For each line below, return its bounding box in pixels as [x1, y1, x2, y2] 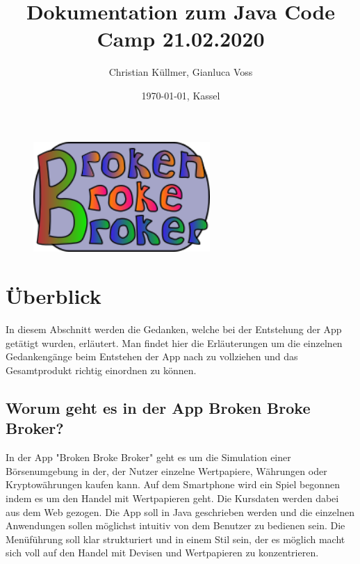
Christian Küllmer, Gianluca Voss [108, 65, 253, 79]
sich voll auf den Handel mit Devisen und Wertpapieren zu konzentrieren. [6, 545, 319, 560]
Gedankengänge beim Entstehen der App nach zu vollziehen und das [6, 349, 298, 364]
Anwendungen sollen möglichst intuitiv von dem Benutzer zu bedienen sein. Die [6, 518, 345, 533]
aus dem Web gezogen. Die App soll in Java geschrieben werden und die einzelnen [6, 504, 354, 519]
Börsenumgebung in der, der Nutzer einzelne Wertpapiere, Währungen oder [6, 463, 327, 478]
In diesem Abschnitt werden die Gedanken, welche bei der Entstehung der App [6, 322, 342, 337]
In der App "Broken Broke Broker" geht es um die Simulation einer [6, 450, 291, 465]
